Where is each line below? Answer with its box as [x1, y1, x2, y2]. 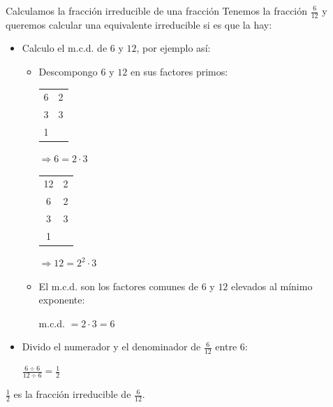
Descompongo [38, 64, 98, 79]
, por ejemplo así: [136, 41, 211, 55]
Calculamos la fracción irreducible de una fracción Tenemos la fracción [6, 3, 308, 17]
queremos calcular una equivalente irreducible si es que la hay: [6, 17, 272, 31]
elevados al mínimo [231, 278, 313, 293]
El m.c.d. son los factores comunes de [38, 278, 198, 293]
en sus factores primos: [130, 64, 228, 79]
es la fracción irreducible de [13, 387, 131, 401]
